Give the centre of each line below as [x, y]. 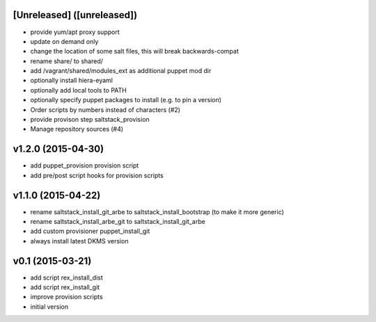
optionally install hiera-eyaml [72, 81]
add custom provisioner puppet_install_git [90, 231]
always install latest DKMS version [79, 241]
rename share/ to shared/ [67, 61]
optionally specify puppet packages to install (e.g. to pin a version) [126, 100]
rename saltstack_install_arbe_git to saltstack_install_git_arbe [118, 222]
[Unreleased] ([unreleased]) [75, 15]
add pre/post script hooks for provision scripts [97, 175]
